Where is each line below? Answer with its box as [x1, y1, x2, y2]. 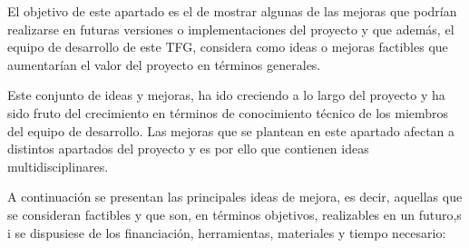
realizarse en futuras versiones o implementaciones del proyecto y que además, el [7, 19, 454, 38]
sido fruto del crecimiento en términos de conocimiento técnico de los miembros [7, 103, 449, 122]
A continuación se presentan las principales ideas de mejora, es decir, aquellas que [7, 187, 463, 206]
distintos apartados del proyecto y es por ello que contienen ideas [7, 139, 369, 158]
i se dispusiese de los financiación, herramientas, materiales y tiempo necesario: [7, 223, 446, 242]
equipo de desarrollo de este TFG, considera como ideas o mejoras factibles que [7, 37, 448, 56]
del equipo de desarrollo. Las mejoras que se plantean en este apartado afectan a [7, 121, 455, 140]
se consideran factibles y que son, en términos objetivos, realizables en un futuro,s [7, 204, 462, 223]
